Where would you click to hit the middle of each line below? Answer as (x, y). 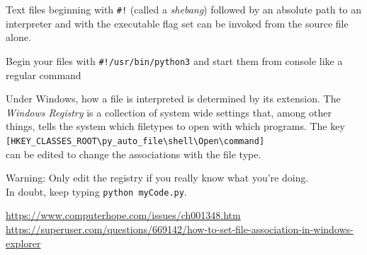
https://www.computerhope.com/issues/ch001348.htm (123, 215)
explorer (23, 243)
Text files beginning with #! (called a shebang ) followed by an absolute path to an (184, 9)
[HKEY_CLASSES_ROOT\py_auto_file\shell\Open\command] (135, 141)
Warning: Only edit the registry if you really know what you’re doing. (157, 178)
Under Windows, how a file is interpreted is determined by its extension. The (173, 99)
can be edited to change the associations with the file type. (134, 154)
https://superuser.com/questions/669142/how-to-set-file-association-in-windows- (180, 229)
